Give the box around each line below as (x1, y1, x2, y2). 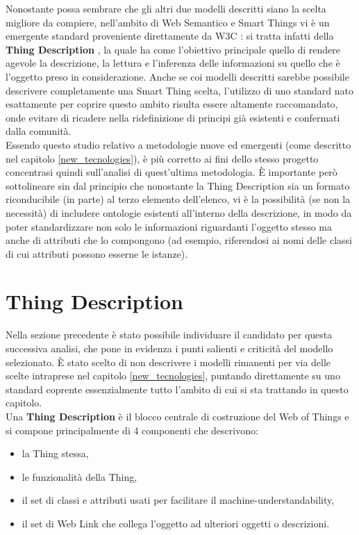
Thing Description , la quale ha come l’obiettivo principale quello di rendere (6, 42, 341, 56)
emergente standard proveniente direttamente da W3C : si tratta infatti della (6, 28, 334, 43)
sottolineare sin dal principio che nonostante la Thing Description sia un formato (6, 178, 350, 192)
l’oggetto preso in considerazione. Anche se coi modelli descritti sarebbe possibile (6, 69, 349, 83)
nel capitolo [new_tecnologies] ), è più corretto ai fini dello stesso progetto (6, 151, 319, 165)
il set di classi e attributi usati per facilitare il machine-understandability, (22, 493, 335, 507)
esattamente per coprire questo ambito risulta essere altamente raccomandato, (6, 97, 338, 111)
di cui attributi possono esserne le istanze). (6, 246, 188, 261)
